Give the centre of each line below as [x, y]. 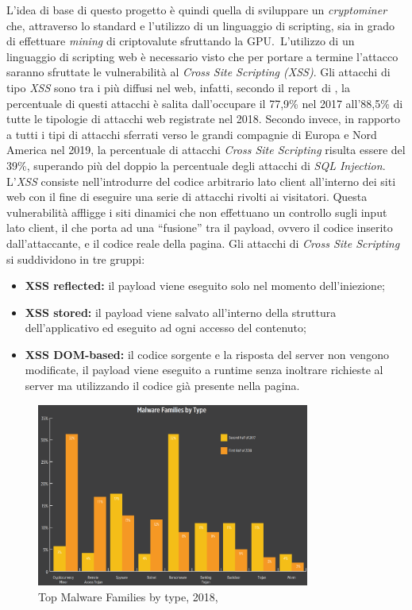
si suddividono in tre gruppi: [76, 259]
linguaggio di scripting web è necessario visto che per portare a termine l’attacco [202, 56]
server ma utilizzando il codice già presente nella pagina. [162, 386]
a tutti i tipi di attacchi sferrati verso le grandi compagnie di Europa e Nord [192, 134]
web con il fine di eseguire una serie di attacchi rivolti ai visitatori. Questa [187, 197]
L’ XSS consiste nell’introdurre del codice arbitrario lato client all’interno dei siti [201, 181]
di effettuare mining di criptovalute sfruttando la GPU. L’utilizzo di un [181, 41]
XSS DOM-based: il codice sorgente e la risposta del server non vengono [207, 354]
